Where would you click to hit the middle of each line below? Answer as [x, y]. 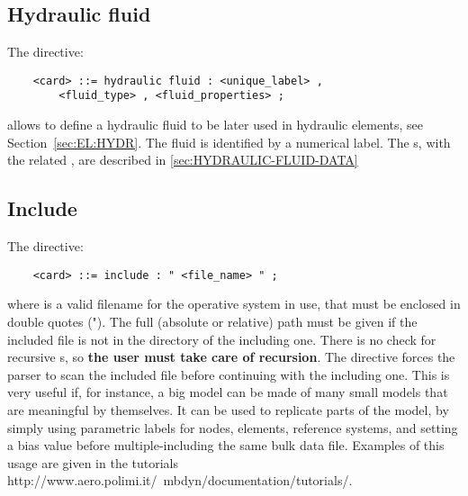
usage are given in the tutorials [93, 462]
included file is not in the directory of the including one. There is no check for [222, 339]
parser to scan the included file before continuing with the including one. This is [229, 374]
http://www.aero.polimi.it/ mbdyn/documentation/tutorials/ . [180, 480]
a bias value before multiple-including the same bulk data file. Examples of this [226, 445]
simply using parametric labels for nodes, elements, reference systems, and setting [233, 427]
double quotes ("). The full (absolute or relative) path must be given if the [212, 321]
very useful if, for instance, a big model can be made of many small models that [228, 392]
